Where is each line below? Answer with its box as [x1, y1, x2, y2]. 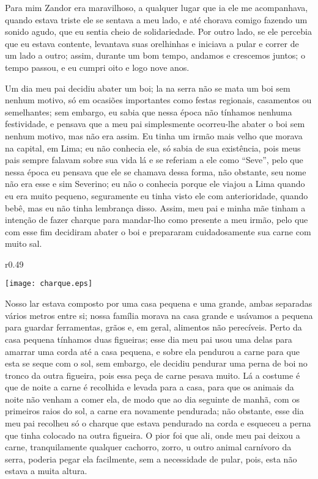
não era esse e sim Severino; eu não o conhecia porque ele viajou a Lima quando [5, 177, 305, 190]
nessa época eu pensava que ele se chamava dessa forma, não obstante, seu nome [5, 165, 306, 178]
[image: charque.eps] [5, 279, 93, 288]
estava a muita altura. [5, 464, 87, 477]
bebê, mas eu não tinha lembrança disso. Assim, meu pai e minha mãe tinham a [5, 201, 306, 214]
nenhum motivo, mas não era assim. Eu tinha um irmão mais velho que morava [5, 129, 303, 142]
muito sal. [5, 237, 42, 250]
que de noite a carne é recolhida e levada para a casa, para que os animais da [5, 381, 294, 393]
